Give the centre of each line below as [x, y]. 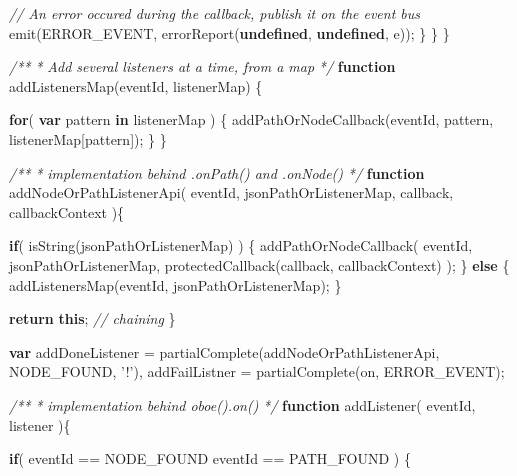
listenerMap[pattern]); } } [88, 138]
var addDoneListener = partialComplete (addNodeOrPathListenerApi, [224, 351]
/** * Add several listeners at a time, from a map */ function [202, 66]
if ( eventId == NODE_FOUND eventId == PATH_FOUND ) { [210, 458]
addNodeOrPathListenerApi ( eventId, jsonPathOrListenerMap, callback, [231, 192]
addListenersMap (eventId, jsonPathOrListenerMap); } [175, 284]
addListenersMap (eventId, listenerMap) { [136, 85]
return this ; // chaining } [92, 318]
